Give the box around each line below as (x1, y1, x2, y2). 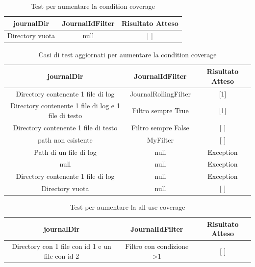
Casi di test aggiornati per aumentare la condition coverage (38, 49, 217, 59)
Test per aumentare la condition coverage (30, 1, 155, 11)
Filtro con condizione (125, 241, 189, 251)
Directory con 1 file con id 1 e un (12, 241, 111, 251)
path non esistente (38, 134, 93, 145)
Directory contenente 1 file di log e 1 (10, 100, 120, 111)
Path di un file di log (34, 146, 97, 157)
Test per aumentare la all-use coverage (70, 202, 185, 212)
